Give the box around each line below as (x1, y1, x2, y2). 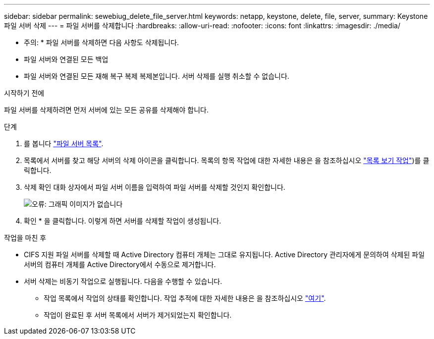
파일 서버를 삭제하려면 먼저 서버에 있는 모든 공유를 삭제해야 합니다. (4, 106, 209, 114)
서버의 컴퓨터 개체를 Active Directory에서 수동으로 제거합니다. (24, 260, 216, 269)
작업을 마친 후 (4, 233, 47, 242)
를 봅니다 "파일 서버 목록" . (24, 139, 104, 148)
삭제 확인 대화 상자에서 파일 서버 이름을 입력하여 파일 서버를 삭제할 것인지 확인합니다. (24, 183, 285, 191)
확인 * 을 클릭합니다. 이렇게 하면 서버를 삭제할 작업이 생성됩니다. (24, 217, 221, 225)
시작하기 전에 (4, 89, 45, 97)
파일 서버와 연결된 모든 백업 (24, 55, 108, 63)
